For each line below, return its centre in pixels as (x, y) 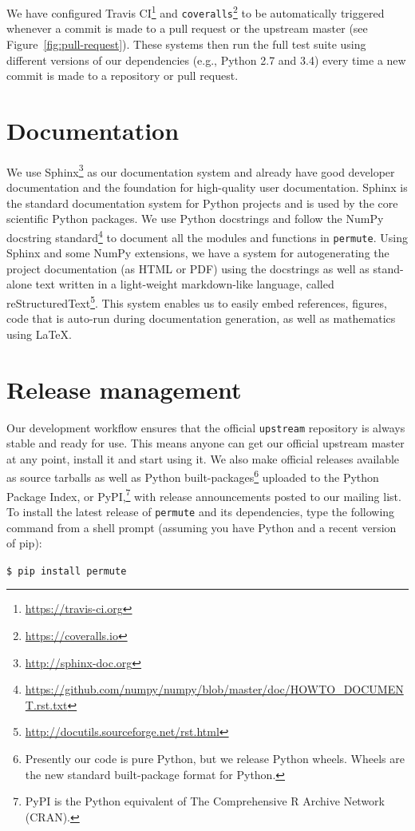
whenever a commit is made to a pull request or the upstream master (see (187, 28)
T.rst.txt (46, 704)
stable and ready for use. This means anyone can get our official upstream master (206, 443)
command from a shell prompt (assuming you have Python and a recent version (202, 527)
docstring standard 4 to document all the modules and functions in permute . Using (207, 236)
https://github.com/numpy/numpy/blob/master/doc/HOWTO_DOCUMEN (214, 689)
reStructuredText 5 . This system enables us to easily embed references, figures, (197, 301)
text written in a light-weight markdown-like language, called (185, 284)
